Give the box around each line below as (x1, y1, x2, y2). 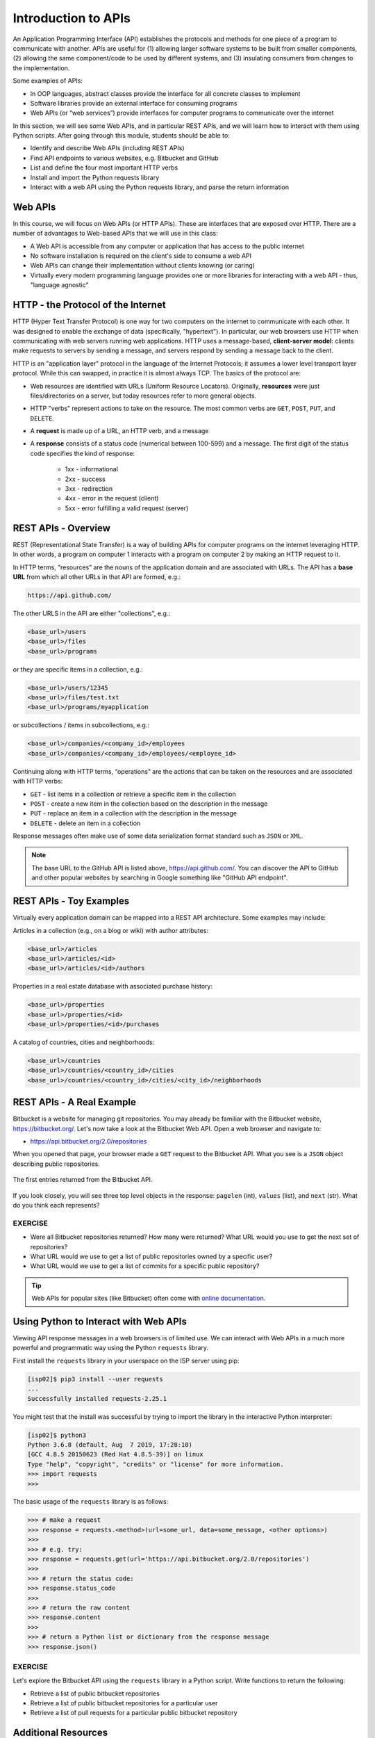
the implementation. (12, 63, 70, 72)
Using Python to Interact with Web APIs (12, 1315, 187, 1327)
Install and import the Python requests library (30, 173, 160, 181)
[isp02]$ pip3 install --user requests (27, 1375, 163, 1383)
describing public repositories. (12, 1160, 100, 1168)
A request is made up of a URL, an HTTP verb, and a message (30, 427, 209, 435)
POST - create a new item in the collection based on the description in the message (30, 799, 268, 808)
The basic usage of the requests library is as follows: (12, 1497, 169, 1506)
